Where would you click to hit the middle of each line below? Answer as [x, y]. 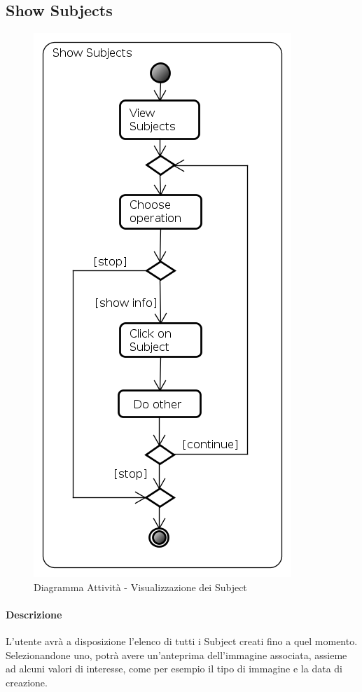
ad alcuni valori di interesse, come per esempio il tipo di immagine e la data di [174, 669]
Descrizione [34, 614]
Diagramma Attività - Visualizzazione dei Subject [140, 587]
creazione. [27, 682]
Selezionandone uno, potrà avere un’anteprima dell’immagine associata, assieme [176, 655]
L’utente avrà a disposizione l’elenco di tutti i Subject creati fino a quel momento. [182, 641]
